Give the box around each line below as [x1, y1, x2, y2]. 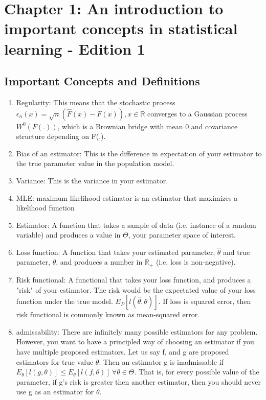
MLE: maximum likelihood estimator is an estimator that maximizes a [16, 192, 238, 203]
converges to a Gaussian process [147, 108, 248, 119]
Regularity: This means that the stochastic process [16, 97, 175, 107]
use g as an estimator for [16, 386, 94, 397]
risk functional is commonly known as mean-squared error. [16, 309, 200, 320]
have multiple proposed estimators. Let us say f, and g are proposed [16, 346, 229, 357]
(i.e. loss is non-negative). [156, 256, 236, 267]
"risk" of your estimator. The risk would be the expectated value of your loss [16, 284, 256, 295]
